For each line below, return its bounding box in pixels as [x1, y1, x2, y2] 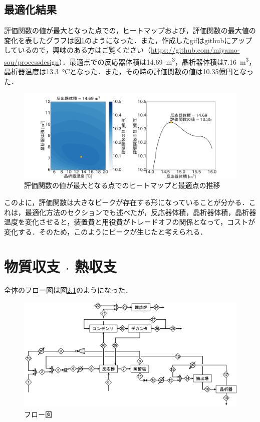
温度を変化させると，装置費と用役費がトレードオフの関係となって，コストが [4, 217, 255, 227]
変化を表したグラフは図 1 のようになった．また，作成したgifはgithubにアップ [4, 35, 252, 45]
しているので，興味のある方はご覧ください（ [4, 45, 151, 55]
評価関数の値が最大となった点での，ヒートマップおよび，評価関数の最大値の [4, 25, 256, 36]
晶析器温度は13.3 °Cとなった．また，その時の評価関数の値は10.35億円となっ [4, 66, 254, 77]
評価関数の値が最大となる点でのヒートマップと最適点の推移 [24, 180, 220, 190]
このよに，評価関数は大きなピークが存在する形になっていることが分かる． [4, 196, 249, 207]
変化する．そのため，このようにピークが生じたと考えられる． [4, 226, 207, 237]
